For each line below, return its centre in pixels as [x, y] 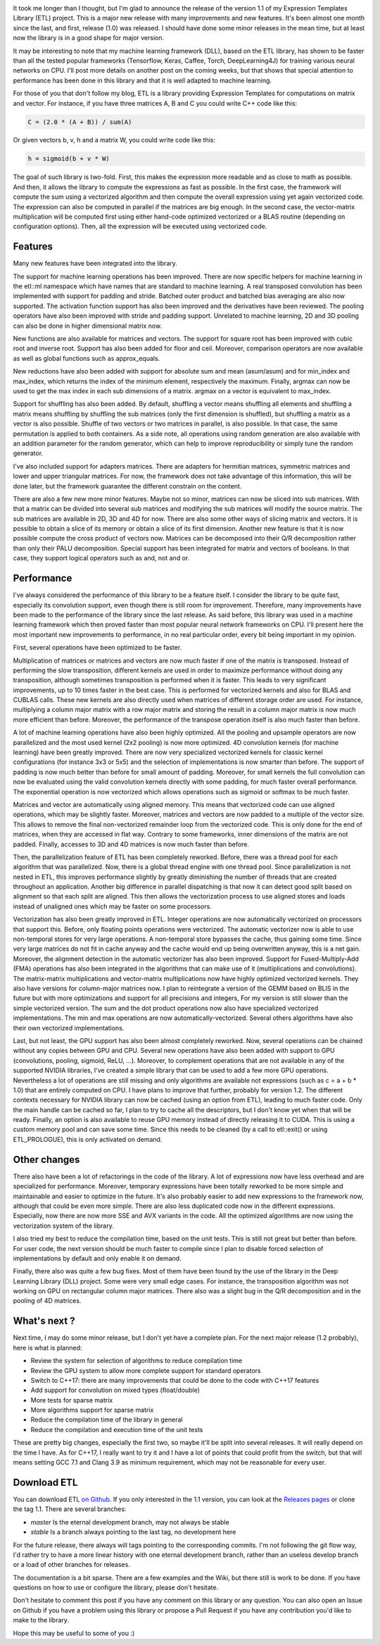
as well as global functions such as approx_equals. [87, 358]
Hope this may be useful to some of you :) [74, 1633]
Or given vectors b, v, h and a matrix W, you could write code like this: [114, 140]
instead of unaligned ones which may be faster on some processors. [113, 906]
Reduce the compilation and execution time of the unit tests [117, 1429]
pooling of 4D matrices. [47, 1301]
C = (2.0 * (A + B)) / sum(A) [80, 122]
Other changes [46, 1159]
